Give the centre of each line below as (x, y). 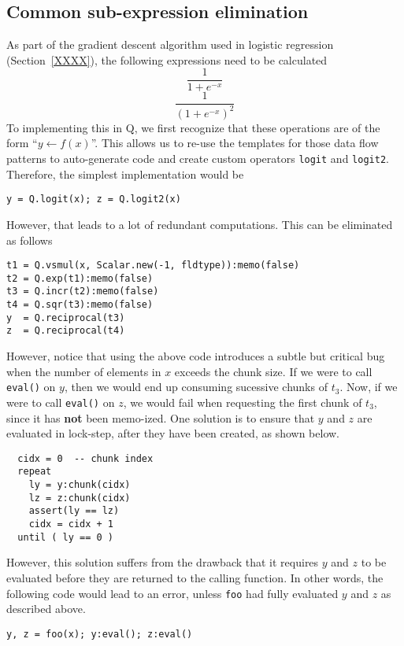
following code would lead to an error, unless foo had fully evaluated (172, 593)
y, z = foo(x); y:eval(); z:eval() (100, 634)
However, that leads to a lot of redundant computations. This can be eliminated (200, 224)
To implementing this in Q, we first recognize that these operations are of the (193, 127)
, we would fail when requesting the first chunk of (243, 402)
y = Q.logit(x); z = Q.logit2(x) (94, 199)
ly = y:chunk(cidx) (80, 485)
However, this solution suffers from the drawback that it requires (163, 562)
